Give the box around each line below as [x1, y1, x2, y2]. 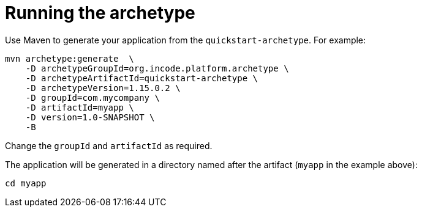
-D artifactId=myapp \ [25, 102, 134, 112]
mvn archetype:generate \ [5, 53, 134, 64]
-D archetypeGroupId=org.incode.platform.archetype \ [25, 63, 289, 73]
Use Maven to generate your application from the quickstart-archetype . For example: [5, 34, 366, 45]
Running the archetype [5, 2, 195, 23]
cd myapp [5, 178, 47, 188]
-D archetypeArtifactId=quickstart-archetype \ [25, 73, 258, 83]
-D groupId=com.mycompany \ [25, 92, 160, 103]
